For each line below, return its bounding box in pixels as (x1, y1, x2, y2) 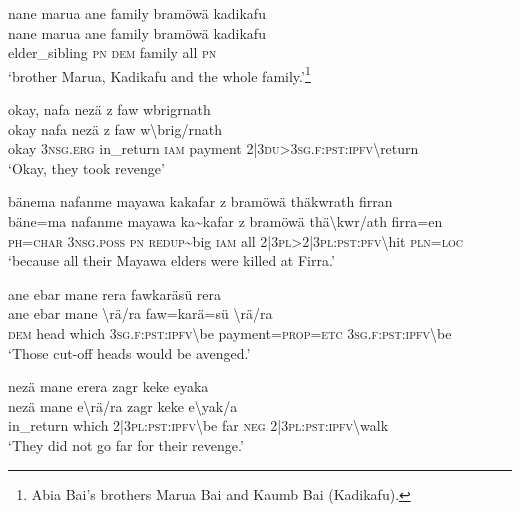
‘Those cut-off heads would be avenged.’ (8, 342, 251, 363)
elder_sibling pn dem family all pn (8, 42, 217, 63)
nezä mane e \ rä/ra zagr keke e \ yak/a (8, 395, 238, 416)
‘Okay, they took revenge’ (8, 157, 165, 178)
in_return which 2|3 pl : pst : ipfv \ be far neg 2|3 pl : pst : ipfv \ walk (8, 415, 389, 436)
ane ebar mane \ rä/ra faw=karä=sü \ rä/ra (8, 303, 273, 324)
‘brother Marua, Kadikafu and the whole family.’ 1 (8, 62, 311, 86)
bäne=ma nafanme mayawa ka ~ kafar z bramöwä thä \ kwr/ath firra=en (8, 211, 443, 231)
